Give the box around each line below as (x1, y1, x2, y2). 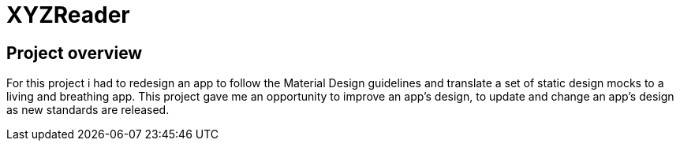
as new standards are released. (6, 103, 170, 117)
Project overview (6, 42, 143, 63)
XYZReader (6, 2, 130, 28)
